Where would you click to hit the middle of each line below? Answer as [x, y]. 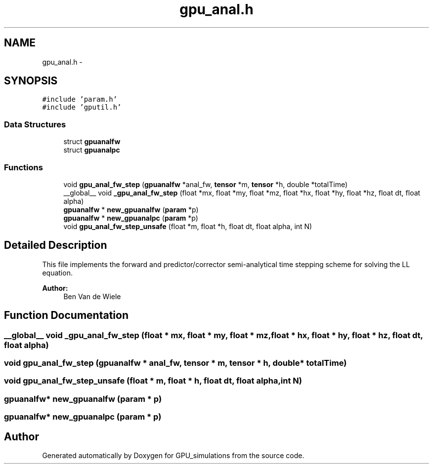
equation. [57, 273]
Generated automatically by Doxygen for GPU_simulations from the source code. [173, 455]
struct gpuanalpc [92, 150]
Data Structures [35, 124]
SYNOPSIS [31, 81]
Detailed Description [56, 245]
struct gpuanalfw [92, 142]
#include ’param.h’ [80, 99]
